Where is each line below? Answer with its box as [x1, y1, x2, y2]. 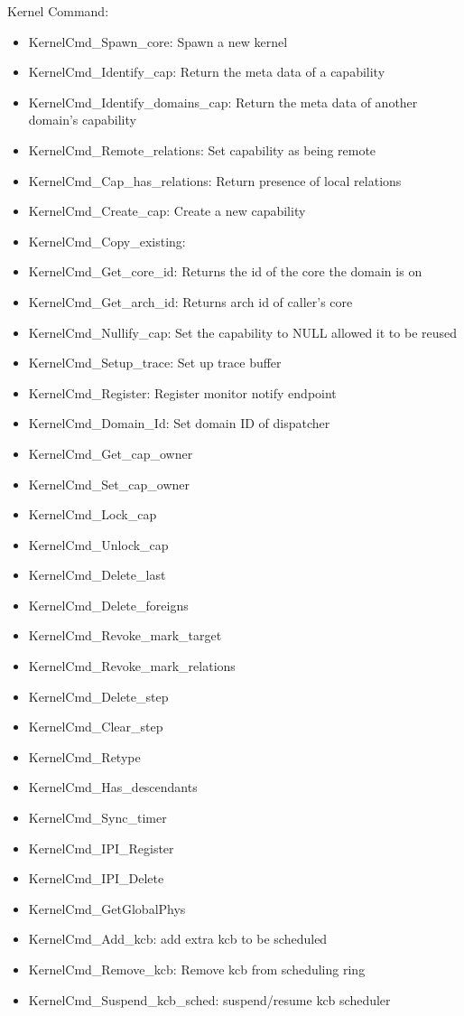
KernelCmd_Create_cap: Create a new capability [28, 201, 306, 220]
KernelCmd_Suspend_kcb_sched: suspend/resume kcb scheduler [28, 990, 391, 1009]
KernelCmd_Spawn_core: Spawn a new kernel [28, 32, 288, 51]
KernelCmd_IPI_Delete [28, 869, 164, 888]
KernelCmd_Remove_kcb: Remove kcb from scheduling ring [28, 960, 366, 978]
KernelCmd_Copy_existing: [28, 231, 186, 250]
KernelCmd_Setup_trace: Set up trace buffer [28, 353, 282, 372]
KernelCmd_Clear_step [28, 717, 163, 736]
